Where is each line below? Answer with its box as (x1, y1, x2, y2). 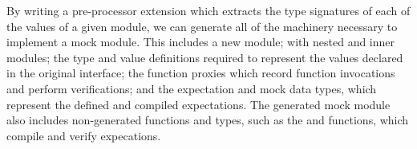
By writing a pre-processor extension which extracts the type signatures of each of (6, 2, 411, 18)
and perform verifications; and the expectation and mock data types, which (6, 80, 377, 96)
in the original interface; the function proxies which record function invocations (6, 65, 395, 81)
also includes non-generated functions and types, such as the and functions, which (6, 112, 409, 128)
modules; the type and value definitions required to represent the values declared (6, 49, 403, 65)
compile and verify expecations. (6, 127, 161, 143)
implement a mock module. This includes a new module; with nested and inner (6, 33, 395, 50)
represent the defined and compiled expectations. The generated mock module (6, 96, 391, 112)
